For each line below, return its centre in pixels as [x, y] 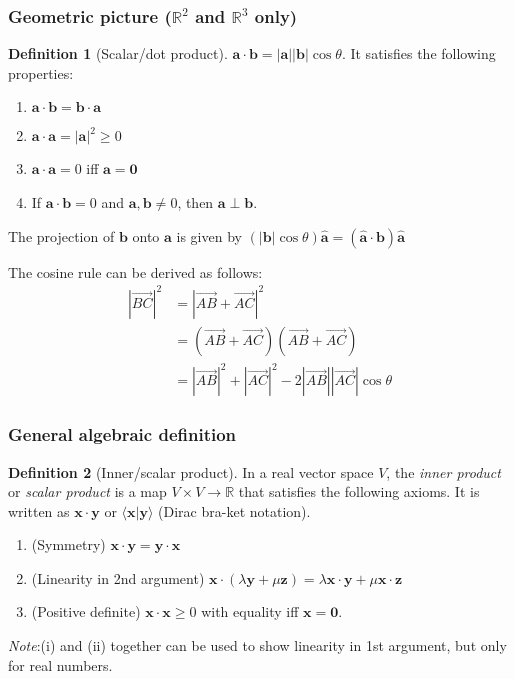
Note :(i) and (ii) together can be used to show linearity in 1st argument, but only [257, 645]
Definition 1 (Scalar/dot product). [118, 53]
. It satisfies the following [418, 53]
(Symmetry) [68, 544]
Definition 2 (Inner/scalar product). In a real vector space [191, 471]
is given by [209, 235]
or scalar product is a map [87, 491]
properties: [41, 72]
